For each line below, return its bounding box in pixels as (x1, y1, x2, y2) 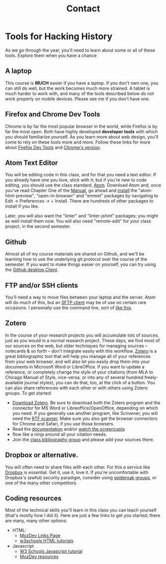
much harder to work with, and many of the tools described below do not (5, 90, 155, 97)
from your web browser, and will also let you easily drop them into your (5, 359, 150, 364)
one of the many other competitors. (5, 480, 78, 486)
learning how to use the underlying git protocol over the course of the (5, 256, 148, 262)
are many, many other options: (5, 518, 68, 524)
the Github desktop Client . (5, 267, 58, 273)
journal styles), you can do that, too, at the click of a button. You (24, 379, 155, 385)
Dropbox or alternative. (5, 451, 78, 460)
